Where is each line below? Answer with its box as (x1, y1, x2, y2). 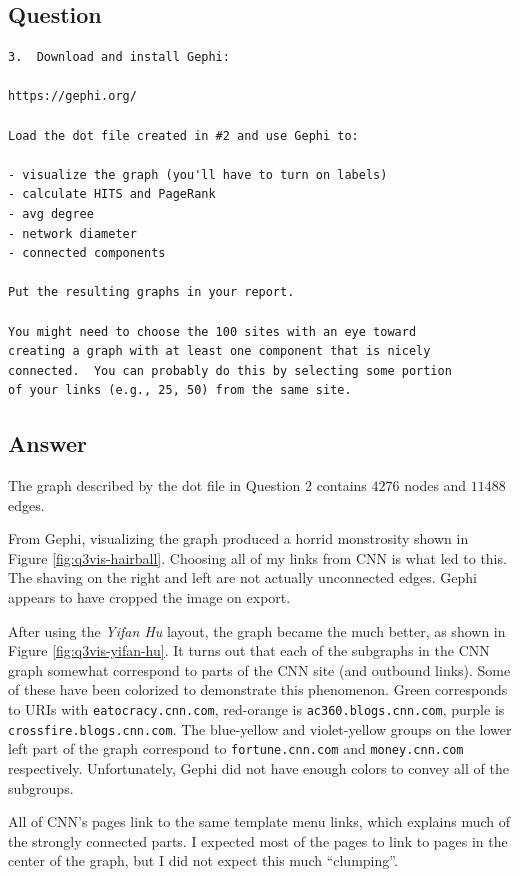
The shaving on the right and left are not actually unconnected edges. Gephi (8, 567, 477, 588)
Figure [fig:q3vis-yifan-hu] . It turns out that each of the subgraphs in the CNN (8, 640, 490, 661)
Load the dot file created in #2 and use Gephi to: (8, 128, 359, 143)
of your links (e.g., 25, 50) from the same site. (8, 383, 352, 398)
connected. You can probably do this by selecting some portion (8, 363, 452, 378)
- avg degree (8, 206, 94, 221)
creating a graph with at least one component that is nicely (8, 344, 431, 359)
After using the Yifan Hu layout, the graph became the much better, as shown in (8, 620, 506, 641)
